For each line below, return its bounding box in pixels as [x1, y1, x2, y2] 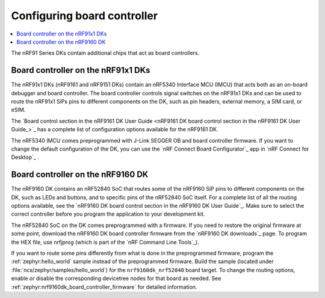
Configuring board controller [11, 9, 158, 22]
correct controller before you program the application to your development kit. [11, 211, 205, 218]
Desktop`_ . [11, 154, 39, 161]
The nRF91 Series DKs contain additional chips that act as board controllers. [11, 49, 200, 57]
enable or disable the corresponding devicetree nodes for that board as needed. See [11, 275, 221, 282]
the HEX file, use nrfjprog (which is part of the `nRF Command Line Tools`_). [11, 238, 200, 246]
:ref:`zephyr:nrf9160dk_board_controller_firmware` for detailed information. [11, 283, 198, 290]
